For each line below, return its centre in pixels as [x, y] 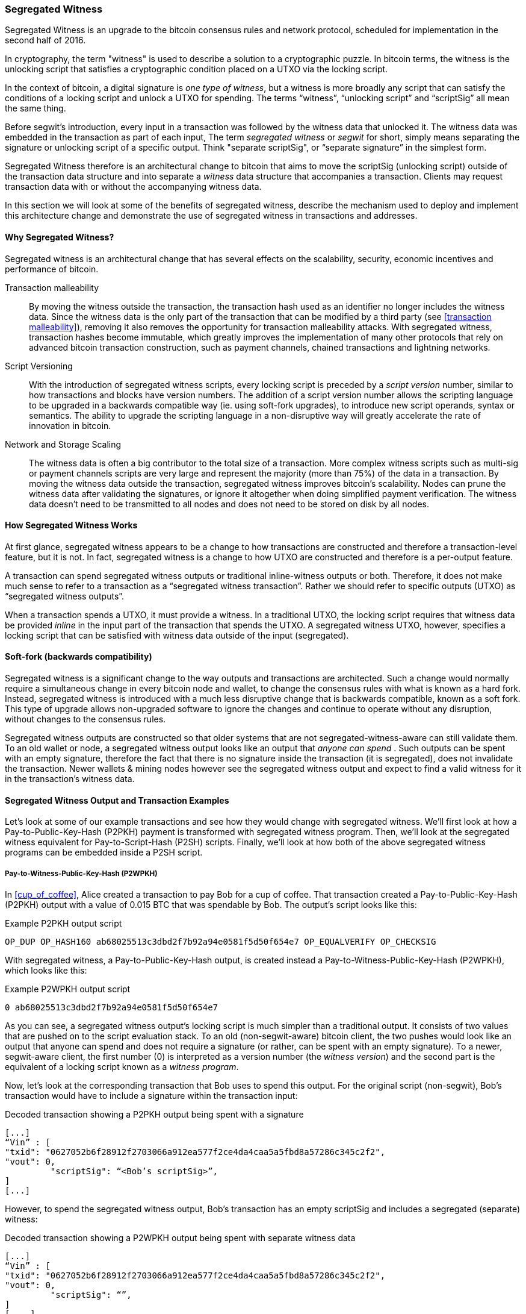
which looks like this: [46, 971]
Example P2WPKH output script [68, 989]
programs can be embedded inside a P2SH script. [104, 853]
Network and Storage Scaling [63, 444]
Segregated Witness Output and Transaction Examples [117, 800]
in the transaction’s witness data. [70, 779]
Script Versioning [39, 366]
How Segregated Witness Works [71, 525]
